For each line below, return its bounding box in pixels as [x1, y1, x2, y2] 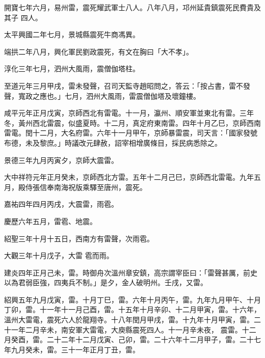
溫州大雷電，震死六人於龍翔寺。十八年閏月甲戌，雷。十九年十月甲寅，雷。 [4, 314, 254, 325]
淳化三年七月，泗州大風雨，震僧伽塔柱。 [4, 63, 140, 74]
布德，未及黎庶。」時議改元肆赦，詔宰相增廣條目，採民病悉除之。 [4, 137, 222, 148]
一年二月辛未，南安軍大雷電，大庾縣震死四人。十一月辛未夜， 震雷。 [11, 324, 242, 335]
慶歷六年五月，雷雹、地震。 [4, 215, 97, 226]
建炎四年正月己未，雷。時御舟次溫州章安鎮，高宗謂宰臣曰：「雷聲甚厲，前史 [4, 267, 257, 278]
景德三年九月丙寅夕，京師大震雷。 [4, 154, 118, 165]
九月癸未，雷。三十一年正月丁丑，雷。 [11, 344, 140, 354]
